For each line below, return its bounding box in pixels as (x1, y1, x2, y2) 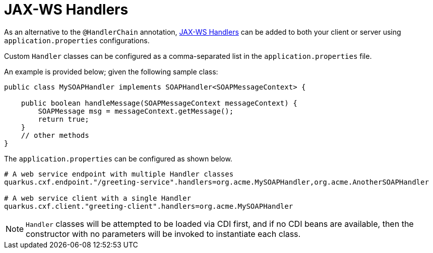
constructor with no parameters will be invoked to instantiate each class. (26, 228, 301, 239)
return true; (38, 115, 89, 123)
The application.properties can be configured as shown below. (4, 154, 232, 163)
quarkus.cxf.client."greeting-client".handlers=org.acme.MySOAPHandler (4, 202, 293, 210)
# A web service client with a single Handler (4, 194, 191, 202)
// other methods (21, 131, 89, 139)
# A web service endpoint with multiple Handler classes (4, 170, 234, 178)
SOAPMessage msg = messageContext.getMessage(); (38, 107, 234, 115)
